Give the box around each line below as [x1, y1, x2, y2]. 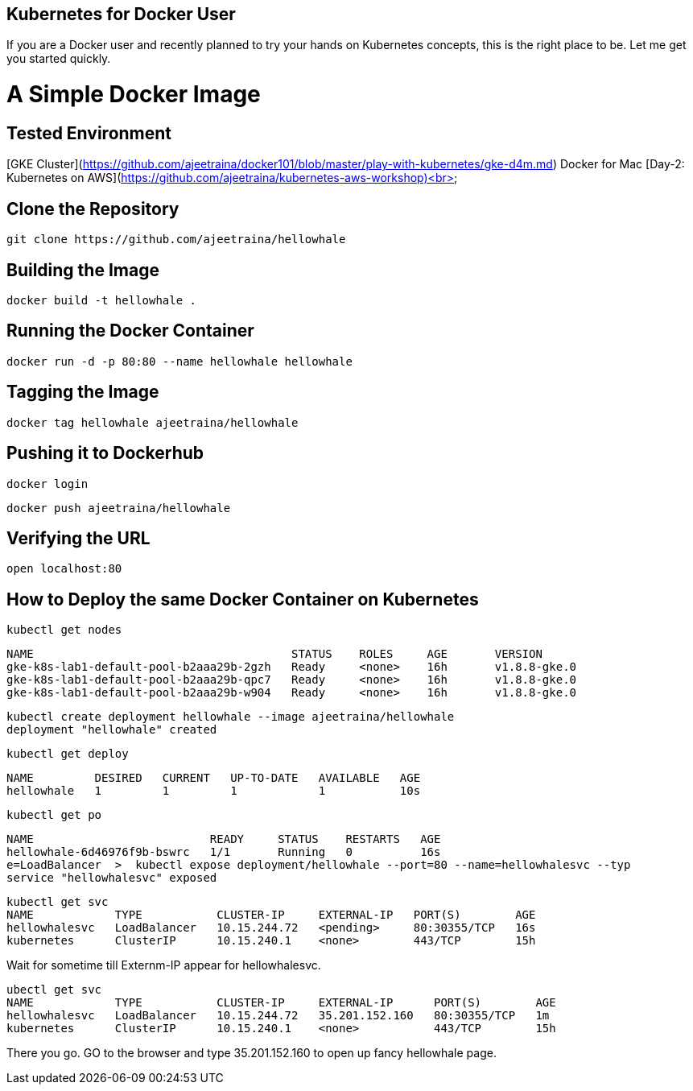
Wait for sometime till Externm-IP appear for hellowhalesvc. [6, 958, 321, 973]
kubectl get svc [6, 895, 109, 909]
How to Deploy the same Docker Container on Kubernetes [6, 589, 479, 610]
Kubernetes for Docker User [6, 4, 236, 24]
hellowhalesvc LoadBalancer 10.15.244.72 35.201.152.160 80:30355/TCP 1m [6, 1009, 550, 1023]
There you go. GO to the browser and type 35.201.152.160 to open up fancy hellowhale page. [6, 1046, 497, 1060]
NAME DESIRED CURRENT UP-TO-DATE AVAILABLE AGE [6, 771, 421, 785]
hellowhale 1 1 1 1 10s [6, 784, 421, 798]
